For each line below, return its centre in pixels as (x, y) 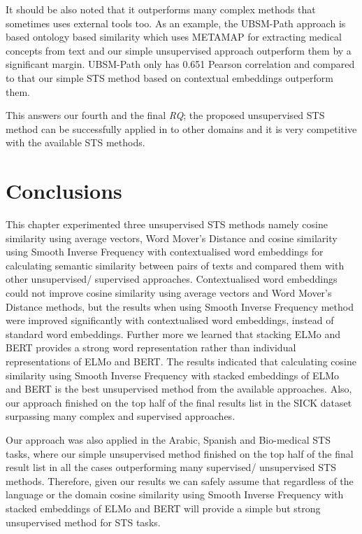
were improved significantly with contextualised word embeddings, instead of (170, 320)
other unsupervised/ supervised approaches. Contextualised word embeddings (172, 279)
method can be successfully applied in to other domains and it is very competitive (181, 128)
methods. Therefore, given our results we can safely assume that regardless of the (180, 480)
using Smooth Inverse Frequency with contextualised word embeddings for (165, 252)
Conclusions (64, 191)
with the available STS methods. (75, 142)
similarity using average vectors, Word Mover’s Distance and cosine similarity (172, 238)
